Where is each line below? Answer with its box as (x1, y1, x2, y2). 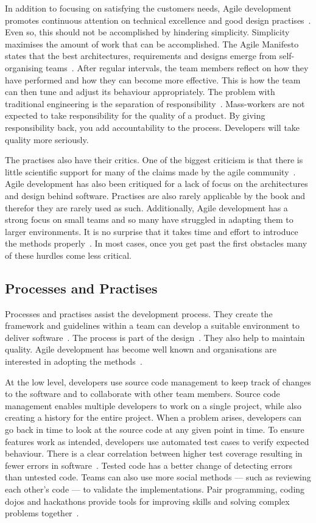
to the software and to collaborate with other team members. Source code (5, 387, 280, 400)
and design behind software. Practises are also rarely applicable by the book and (5, 189, 306, 202)
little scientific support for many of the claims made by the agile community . (5, 165, 296, 178)
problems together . (5, 507, 79, 519)
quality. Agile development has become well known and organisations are (5, 343, 276, 356)
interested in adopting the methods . (5, 355, 142, 368)
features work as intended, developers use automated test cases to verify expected (5, 435, 309, 448)
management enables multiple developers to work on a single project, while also (5, 399, 301, 412)
